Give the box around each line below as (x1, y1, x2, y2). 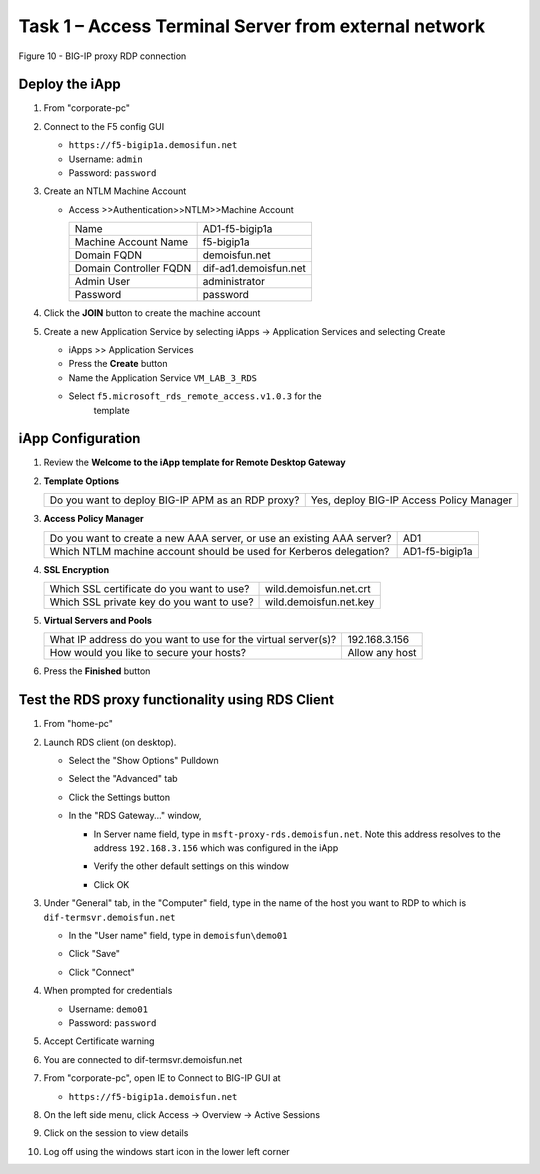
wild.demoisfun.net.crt (265, 582, 372, 595)
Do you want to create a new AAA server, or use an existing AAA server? (49, 531, 392, 545)
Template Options (43, 475, 120, 487)
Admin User (74, 275, 131, 289)
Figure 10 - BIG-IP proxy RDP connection (18, 50, 187, 62)
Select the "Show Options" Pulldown (68, 755, 219, 767)
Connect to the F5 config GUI (43, 120, 165, 132)
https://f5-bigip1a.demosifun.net (68, 140, 238, 151)
